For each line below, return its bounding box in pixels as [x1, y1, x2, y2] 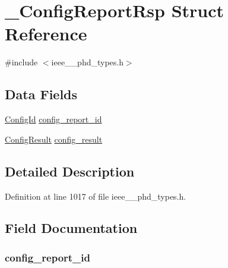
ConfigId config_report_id [5, 113, 102, 125]
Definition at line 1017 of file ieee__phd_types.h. [5, 190, 186, 202]
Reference [5, 21, 87, 46]
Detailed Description [5, 162, 135, 180]
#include [5, 56, 38, 68]
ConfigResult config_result [5, 133, 103, 145]
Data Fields [5, 85, 78, 103]
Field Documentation [5, 219, 138, 237]
